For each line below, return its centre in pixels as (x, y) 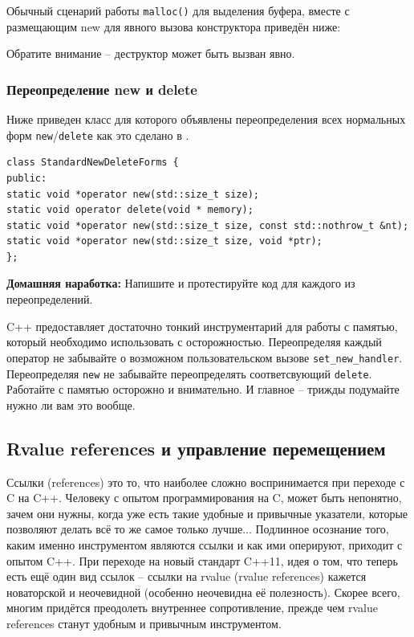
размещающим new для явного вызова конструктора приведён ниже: (174, 26)
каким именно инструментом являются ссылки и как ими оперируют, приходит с (205, 544)
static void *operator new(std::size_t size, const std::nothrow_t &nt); (208, 225)
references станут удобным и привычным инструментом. (144, 623)
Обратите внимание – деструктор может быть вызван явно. (151, 53)
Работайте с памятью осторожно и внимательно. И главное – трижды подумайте (203, 389)
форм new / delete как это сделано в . (98, 135)
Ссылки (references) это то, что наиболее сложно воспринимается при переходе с (206, 482)
